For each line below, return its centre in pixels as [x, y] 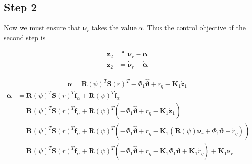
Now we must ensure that [42, 28]
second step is [25, 37]
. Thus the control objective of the [195, 28]
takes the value [114, 28]
